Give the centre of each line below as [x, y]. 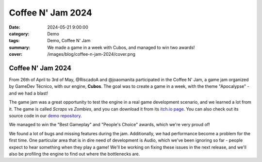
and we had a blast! [29, 93]
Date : [15, 27]
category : [19, 33]
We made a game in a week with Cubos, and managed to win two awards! [121, 47]
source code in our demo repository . [45, 115]
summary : [20, 47]
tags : [14, 41]
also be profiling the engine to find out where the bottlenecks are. [74, 154]
